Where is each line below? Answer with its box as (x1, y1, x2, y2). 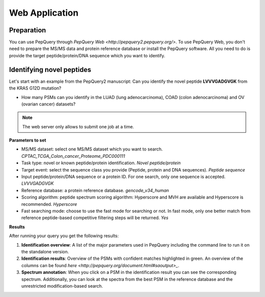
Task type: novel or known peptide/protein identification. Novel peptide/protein (21, 160, 181, 166)
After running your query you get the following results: (9, 233, 119, 239)
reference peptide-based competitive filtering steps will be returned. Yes (21, 215, 169, 221)
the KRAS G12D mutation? (9, 85, 61, 91)
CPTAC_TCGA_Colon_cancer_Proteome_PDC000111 (21, 153, 125, 159)
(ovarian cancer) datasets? (21, 101, 76, 107)
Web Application (9, 7, 79, 18)
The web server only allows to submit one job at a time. (22, 124, 134, 129)
